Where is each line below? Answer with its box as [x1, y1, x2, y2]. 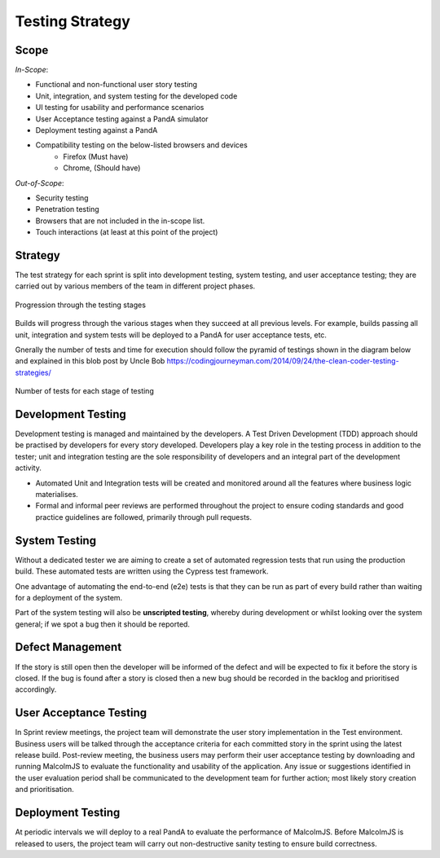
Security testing [35, 192, 89, 203]
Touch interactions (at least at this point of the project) [35, 227, 218, 237]
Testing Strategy [15, 12, 130, 30]
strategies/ [15, 367, 52, 377]
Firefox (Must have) [63, 152, 129, 161]
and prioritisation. [15, 785, 75, 794]
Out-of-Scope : [15, 178, 64, 187]
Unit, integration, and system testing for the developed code [35, 90, 238, 101]
